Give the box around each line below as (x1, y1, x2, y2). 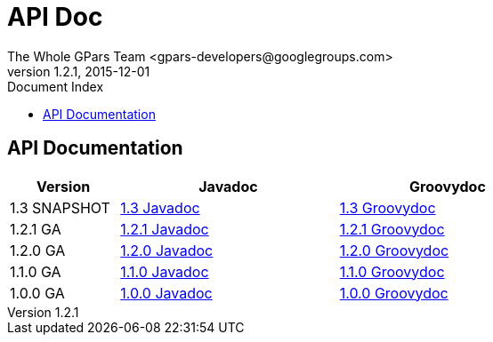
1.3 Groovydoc (339, 198, 436, 217)
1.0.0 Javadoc (120, 283, 213, 302)
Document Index (7, 78, 104, 94)
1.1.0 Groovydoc (339, 262, 445, 281)
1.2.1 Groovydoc (339, 219, 445, 238)
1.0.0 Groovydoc (339, 283, 449, 302)
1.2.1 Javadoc (120, 219, 209, 238)
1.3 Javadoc (120, 198, 200, 217)
